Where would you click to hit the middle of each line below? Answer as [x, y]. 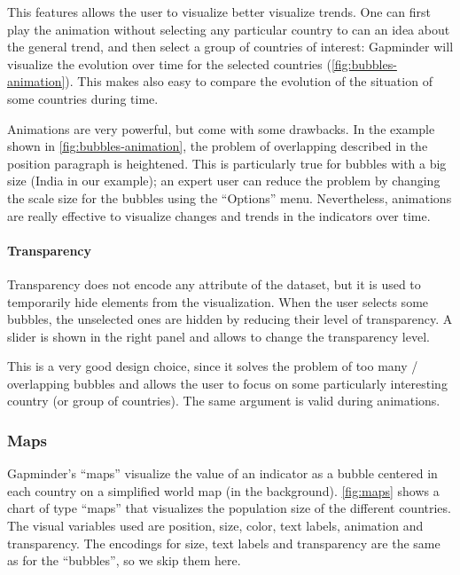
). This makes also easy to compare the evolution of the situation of [249, 81]
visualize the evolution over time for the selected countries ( [169, 63]
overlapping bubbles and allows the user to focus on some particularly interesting [227, 383]
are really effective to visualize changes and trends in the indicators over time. [219, 215]
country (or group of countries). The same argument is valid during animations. [224, 401]
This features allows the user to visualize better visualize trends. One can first [219, 12]
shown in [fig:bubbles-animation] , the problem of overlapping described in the [218, 146]
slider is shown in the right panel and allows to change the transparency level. [218, 336]
